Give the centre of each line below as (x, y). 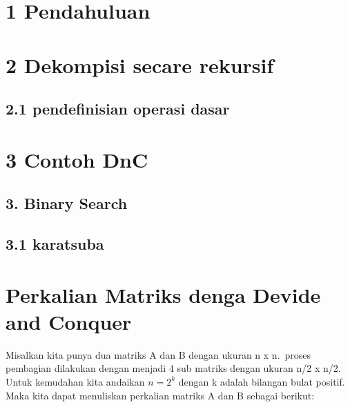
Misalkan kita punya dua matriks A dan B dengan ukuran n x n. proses (158, 354)
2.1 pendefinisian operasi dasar (118, 109)
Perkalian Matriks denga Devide (163, 294)
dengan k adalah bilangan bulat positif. (262, 381)
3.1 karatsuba (55, 244)
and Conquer (69, 321)
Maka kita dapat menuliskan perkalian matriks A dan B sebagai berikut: (160, 395)
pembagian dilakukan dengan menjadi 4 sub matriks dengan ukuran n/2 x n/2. (173, 368)
